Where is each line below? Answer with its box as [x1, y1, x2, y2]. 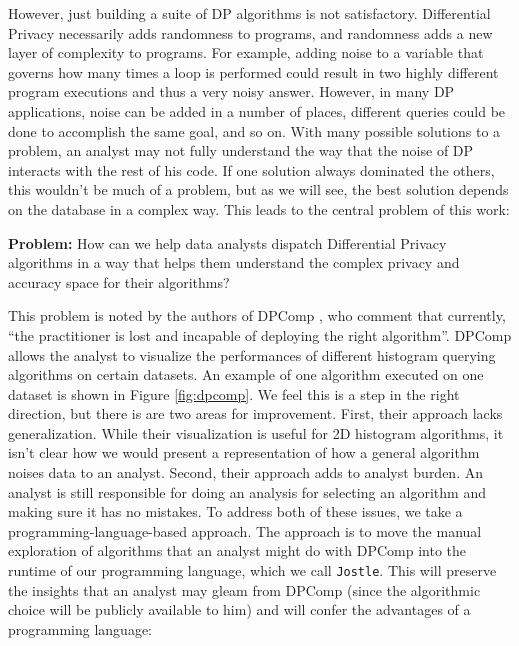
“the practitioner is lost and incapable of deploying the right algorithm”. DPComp [8, 324, 512, 345]
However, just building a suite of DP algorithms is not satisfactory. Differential [8, 3, 491, 23]
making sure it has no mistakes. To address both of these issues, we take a [8, 501, 463, 522]
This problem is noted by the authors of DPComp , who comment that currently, [8, 305, 506, 326]
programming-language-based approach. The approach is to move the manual [8, 520, 482, 541]
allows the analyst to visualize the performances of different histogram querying [8, 344, 496, 365]
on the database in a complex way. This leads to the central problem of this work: [8, 198, 510, 219]
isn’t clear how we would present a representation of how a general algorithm [8, 442, 480, 463]
